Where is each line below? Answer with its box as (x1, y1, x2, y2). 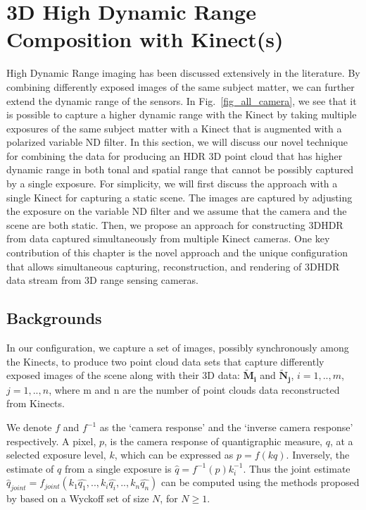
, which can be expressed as (114, 447, 234, 462)
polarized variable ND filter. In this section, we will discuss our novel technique (6, 135, 348, 149)
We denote (6, 420, 52, 435)
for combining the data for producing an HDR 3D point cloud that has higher (6, 148, 343, 163)
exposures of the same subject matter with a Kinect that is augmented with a (6, 120, 342, 135)
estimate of (6, 461, 54, 475)
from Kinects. (6, 396, 65, 411)
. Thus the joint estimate (243, 461, 351, 475)
